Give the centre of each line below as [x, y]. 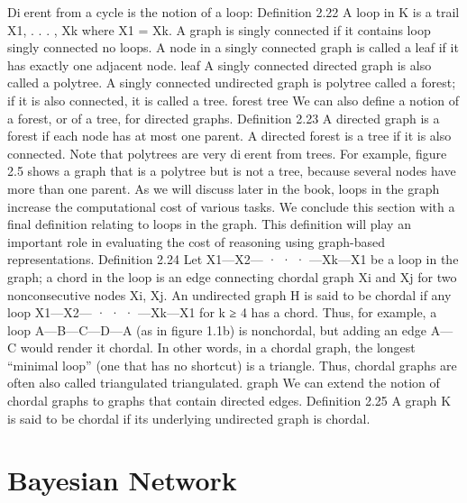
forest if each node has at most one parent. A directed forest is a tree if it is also [229, 136]
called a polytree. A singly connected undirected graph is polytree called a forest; [232, 82]
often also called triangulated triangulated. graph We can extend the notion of [224, 383]
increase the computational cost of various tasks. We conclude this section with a [231, 206]
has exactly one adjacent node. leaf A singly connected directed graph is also [220, 64]
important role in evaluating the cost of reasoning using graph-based [196, 241]
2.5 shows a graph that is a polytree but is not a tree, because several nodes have [232, 171]
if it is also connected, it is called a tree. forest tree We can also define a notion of [233, 100]
